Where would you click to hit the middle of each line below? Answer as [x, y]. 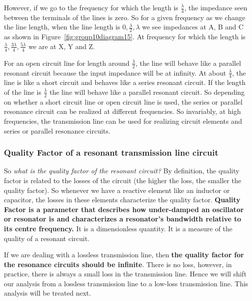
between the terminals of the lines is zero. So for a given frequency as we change [125, 17]
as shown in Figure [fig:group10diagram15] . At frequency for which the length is [125, 37]
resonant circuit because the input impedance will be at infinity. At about [115, 72]
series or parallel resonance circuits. [57, 130]
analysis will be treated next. [48, 293]
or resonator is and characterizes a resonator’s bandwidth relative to [123, 219]
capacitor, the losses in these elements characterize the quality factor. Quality [122, 200]
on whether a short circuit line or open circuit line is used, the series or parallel [123, 101]
